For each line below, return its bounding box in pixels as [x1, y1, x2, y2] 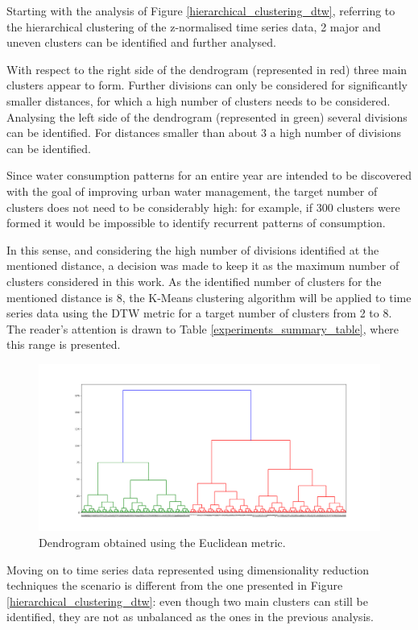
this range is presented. [6, 336, 121, 353]
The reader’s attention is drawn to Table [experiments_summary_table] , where [6, 320, 399, 337]
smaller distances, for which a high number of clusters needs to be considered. [6, 92, 391, 109]
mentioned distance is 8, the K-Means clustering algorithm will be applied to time [6, 288, 412, 305]
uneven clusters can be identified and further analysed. [6, 34, 276, 51]
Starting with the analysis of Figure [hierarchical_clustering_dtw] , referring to [6, 2, 395, 19]
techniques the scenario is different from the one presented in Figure [6, 577, 343, 594]
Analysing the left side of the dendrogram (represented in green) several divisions [6, 108, 408, 125]
